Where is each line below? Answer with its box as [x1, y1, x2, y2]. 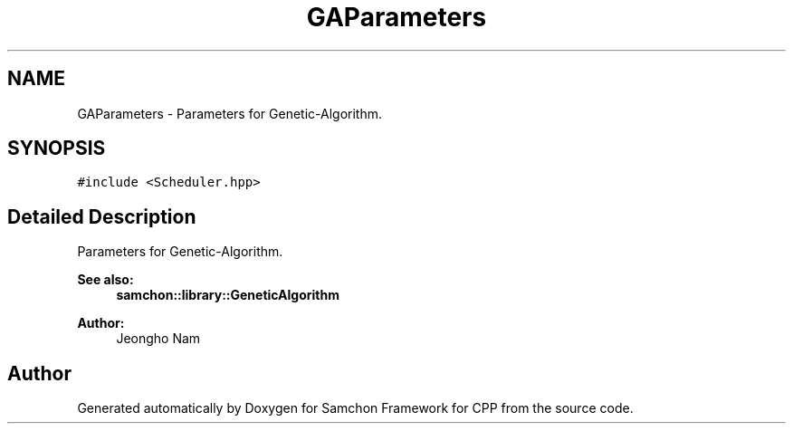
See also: [77, 272, 134, 288]
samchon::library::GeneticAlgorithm [116, 287, 339, 303]
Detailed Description [7, 205, 196, 228]
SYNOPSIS [7, 137, 106, 160]
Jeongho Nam [116, 330, 201, 347]
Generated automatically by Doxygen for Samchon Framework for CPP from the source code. [77, 400, 634, 417]
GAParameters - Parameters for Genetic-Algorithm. [77, 105, 383, 121]
